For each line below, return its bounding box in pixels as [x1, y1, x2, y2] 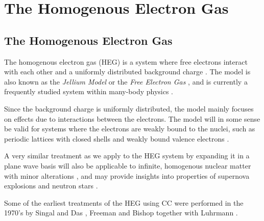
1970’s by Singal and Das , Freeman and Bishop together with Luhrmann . [4, 207, 238, 218]
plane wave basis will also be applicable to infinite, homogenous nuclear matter [4, 160, 251, 171]
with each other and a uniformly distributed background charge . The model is [4, 66, 251, 77]
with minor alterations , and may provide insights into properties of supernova [4, 170, 250, 181]
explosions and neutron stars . [4, 180, 98, 191]
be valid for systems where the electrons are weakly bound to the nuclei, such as [4, 123, 255, 134]
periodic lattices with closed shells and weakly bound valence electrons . [4, 133, 229, 144]
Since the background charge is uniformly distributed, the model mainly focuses [4, 103, 254, 114]
